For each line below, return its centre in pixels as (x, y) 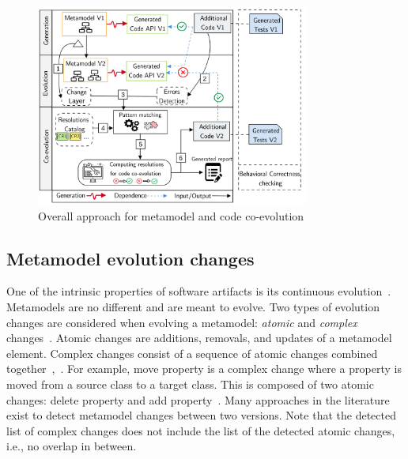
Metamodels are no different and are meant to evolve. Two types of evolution (193, 307)
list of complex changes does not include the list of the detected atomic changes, (201, 430)
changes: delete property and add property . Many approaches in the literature (198, 399)
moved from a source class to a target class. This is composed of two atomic (190, 384)
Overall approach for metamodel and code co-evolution (171, 215)
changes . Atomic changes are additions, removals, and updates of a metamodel (199, 338)
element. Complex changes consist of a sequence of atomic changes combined (192, 353)
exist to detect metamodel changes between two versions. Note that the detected (201, 415)
